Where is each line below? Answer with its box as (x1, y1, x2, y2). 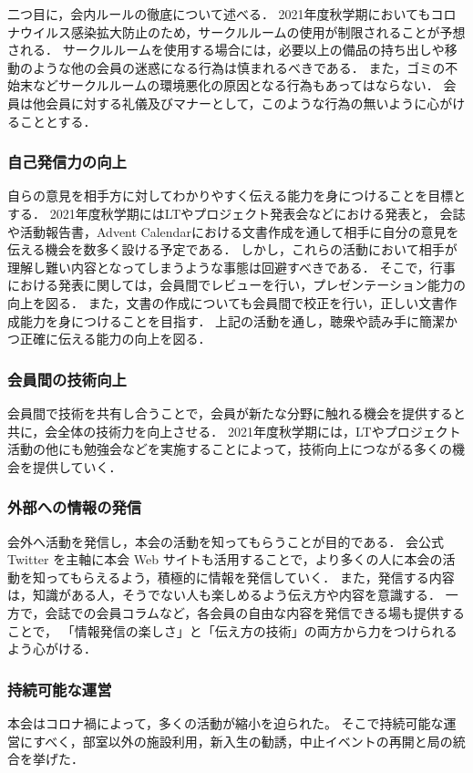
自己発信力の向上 (7, 150, 127, 173)
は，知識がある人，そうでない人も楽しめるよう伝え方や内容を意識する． (7, 585, 441, 604)
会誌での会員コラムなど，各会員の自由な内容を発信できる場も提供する (45, 603, 466, 622)
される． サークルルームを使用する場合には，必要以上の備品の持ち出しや (7, 40, 445, 59)
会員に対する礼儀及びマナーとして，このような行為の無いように (45, 93, 427, 112)
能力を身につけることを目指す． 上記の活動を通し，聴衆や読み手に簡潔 (19, 311, 446, 330)
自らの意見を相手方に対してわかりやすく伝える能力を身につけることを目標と (7, 186, 467, 205)
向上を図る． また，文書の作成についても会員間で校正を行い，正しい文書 (7, 293, 445, 312)
